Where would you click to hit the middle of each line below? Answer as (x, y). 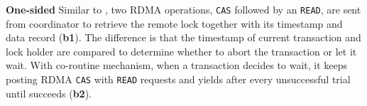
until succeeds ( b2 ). (49, 93)
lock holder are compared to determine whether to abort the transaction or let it (181, 51)
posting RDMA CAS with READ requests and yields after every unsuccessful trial (178, 79)
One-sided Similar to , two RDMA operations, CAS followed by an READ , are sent (183, 9)
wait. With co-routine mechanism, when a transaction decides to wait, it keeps (177, 65)
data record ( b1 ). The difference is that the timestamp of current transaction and (183, 37)
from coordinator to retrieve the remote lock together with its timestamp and (174, 23)
